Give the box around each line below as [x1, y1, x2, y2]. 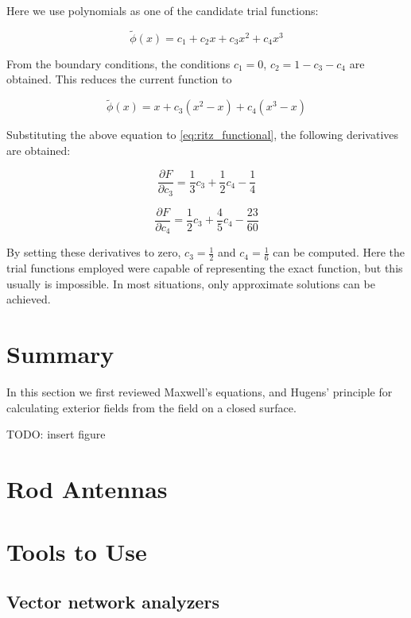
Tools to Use [6, 535, 147, 567]
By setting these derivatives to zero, [6, 244, 181, 261]
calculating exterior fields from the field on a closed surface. [6, 399, 297, 415]
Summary [6, 338, 114, 370]
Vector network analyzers [6, 589, 219, 614]
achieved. [6, 291, 51, 307]
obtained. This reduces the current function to [6, 71, 232, 87]
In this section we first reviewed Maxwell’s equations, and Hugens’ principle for [6, 384, 393, 400]
